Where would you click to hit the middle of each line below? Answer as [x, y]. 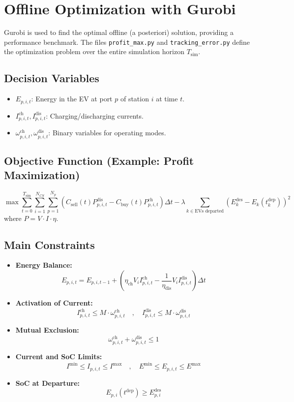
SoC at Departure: [48, 383]
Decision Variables [52, 78]
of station [134, 99]
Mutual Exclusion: [47, 330]
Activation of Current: [54, 303]
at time [167, 99]
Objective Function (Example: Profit [99, 160]
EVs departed [209, 211]
